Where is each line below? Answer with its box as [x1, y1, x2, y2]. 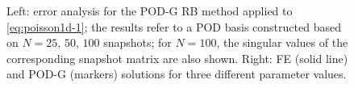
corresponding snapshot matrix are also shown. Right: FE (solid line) [6, 49, 348, 66]
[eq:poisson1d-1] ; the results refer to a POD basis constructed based [6, 18, 341, 35]
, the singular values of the [216, 34, 348, 51]
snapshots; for [103, 34, 172, 51]
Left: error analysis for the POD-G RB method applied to [6, 2, 293, 19]
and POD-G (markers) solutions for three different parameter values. [6, 65, 347, 82]
